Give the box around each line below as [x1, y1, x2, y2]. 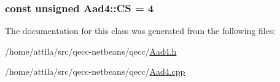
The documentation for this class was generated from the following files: [5, 24, 276, 37]
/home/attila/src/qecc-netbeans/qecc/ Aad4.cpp [5, 65, 185, 78]
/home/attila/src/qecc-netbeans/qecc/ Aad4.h [5, 44, 177, 57]
